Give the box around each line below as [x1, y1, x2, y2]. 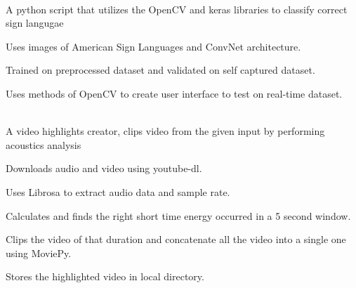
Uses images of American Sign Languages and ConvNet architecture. [6, 39, 301, 53]
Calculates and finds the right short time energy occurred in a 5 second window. [6, 208, 351, 223]
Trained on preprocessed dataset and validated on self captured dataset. [6, 63, 315, 77]
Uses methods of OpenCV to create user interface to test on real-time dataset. [6, 86, 343, 100]
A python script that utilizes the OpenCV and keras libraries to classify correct [6, 1, 348, 16]
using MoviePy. [6, 245, 72, 260]
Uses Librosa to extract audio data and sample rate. [6, 184, 230, 199]
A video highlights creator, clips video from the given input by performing [6, 124, 325, 138]
